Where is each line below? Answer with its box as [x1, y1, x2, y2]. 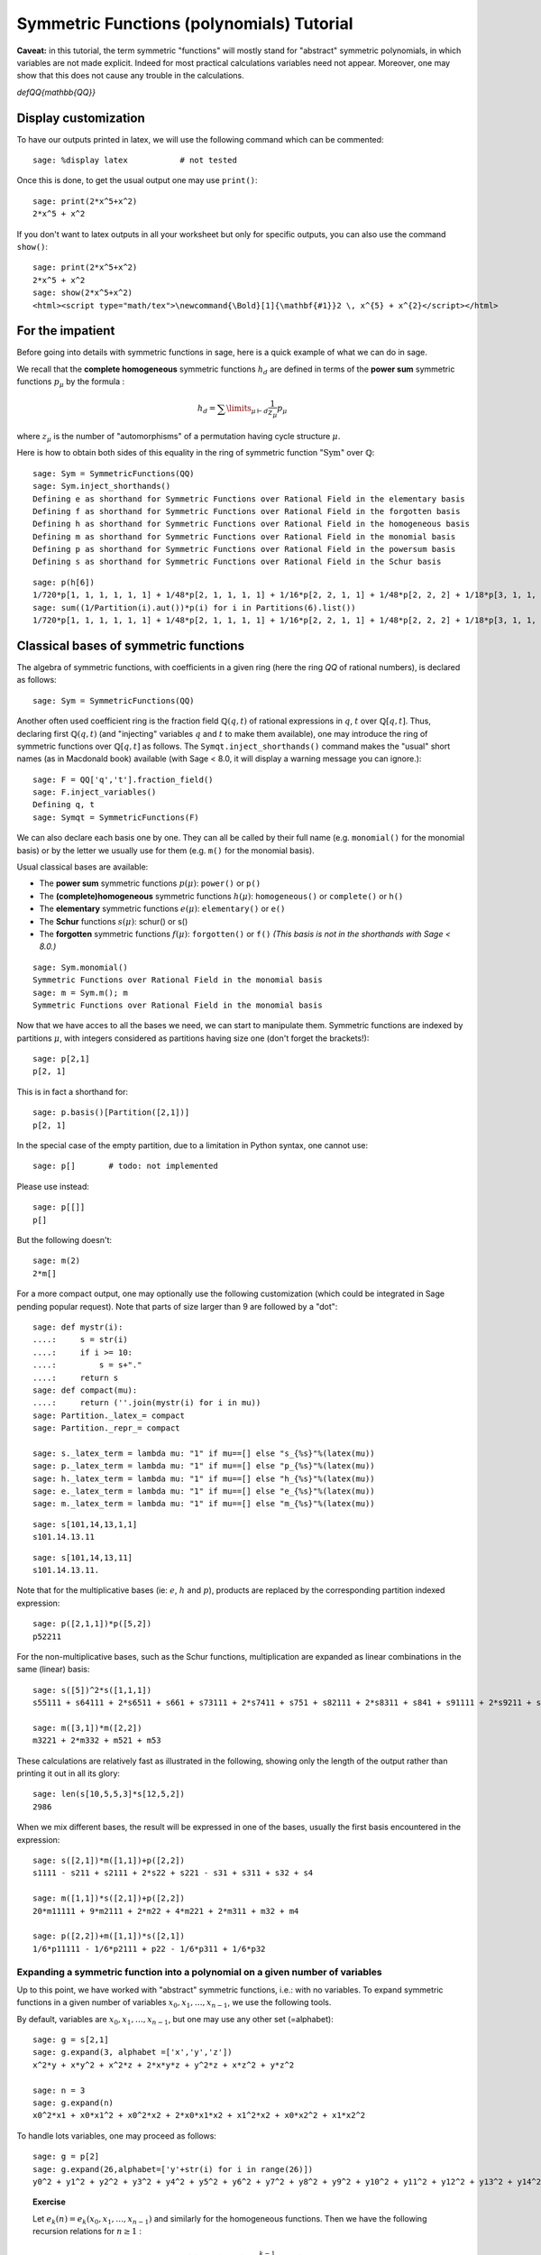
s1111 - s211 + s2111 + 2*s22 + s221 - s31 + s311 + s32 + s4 [32, 1868, 314, 1878]
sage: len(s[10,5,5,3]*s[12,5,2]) [32, 1789, 185, 1799]
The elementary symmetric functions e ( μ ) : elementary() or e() [39, 903, 286, 915]
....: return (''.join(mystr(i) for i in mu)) [32, 1398, 261, 1408]
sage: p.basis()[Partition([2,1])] [32, 1108, 190, 1118]
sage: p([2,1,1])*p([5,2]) [32, 1619, 152, 1629]
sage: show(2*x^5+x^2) [32, 288, 133, 298]
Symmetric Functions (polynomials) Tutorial [16, 14, 353, 33]
